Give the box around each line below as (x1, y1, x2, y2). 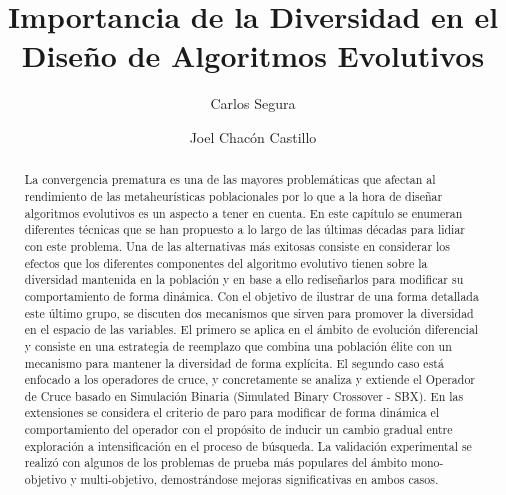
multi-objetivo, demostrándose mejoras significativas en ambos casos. (80, 471, 439, 488)
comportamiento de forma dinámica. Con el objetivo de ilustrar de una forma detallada (24, 287, 479, 304)
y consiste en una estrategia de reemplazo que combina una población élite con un (24, 337, 452, 354)
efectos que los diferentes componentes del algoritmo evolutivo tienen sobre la (24, 254, 428, 271)
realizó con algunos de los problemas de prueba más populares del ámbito (24, 454, 408, 471)
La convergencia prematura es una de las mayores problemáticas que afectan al (24, 171, 436, 188)
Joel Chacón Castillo (189, 126, 317, 147)
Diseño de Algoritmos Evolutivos (21, 35, 485, 76)
